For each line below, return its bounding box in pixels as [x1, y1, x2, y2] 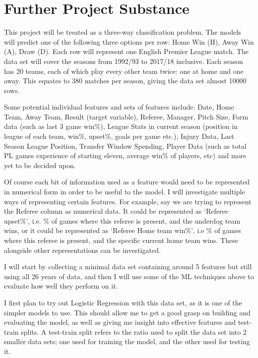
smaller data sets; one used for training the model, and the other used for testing [4, 336, 250, 347]
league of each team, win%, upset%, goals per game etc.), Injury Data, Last [4, 131, 234, 141]
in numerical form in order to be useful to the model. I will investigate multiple [4, 186, 245, 197]
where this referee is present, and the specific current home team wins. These [4, 235, 238, 245]
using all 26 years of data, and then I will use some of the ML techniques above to [4, 271, 254, 281]
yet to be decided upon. [4, 160, 76, 170]
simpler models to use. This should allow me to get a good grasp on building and [4, 307, 251, 317]
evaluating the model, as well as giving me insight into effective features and [4, 317, 236, 327]
